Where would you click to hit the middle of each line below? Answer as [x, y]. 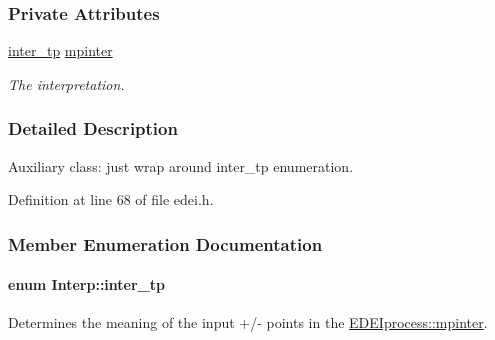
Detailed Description [93, 128]
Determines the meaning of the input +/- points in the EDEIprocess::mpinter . [248, 322]
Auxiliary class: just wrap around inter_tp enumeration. [181, 165]
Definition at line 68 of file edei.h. [111, 199]
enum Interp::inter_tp [86, 284]
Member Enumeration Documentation [165, 243]
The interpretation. [66, 83]
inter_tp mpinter [60, 50]
